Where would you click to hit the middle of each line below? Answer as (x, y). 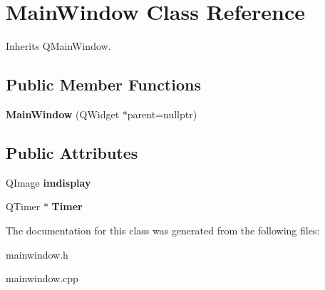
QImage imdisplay (48, 182)
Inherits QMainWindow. (58, 46)
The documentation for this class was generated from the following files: (163, 230)
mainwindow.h (37, 254)
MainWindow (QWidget (63, 114)
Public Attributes (72, 152)
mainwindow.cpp (42, 278)
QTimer (23, 206)
